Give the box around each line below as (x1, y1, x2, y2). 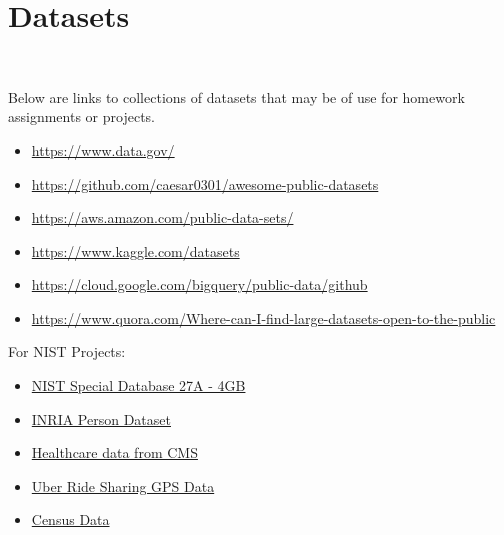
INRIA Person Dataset (31, 408, 171, 429)
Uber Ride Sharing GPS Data (31, 475, 215, 496)
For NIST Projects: (8, 341, 126, 362)
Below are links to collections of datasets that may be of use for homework (8, 86, 465, 107)
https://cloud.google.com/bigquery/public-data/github (31, 274, 368, 295)
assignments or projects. (8, 106, 155, 127)
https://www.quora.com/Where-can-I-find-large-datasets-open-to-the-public (31, 307, 496, 328)
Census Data (31, 509, 110, 530)
